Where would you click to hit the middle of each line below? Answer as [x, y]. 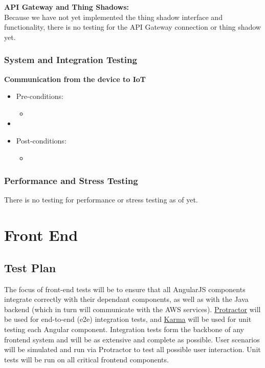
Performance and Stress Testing [71, 181]
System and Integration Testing [71, 60]
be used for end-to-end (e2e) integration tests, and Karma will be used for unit [128, 319]
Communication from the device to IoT [75, 79]
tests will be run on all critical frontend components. [86, 359]
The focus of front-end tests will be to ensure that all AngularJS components [125, 289]
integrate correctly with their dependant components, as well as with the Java [126, 299]
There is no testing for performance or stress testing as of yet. [101, 200]
